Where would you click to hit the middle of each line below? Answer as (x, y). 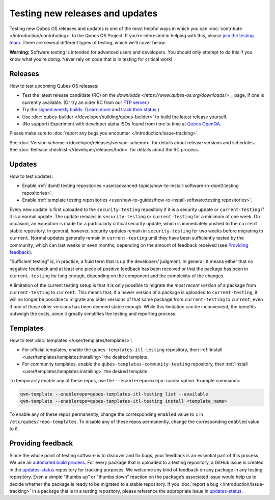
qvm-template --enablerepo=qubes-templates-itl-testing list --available (114, 394)
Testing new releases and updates (84, 13)
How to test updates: (31, 176)
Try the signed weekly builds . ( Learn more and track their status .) (91, 110)
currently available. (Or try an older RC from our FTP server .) (86, 102)
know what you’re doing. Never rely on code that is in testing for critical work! (91, 59)
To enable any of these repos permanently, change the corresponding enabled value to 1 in (106, 414)
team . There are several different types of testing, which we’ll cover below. (88, 43)
